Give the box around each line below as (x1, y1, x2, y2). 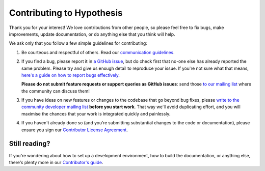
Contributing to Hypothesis (9, 7, 123, 18)
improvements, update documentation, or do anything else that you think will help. (9, 31, 175, 37)
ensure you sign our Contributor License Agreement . (21, 127, 128, 133)
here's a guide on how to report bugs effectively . (21, 72, 120, 78)
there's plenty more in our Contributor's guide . (9, 159, 103, 165)
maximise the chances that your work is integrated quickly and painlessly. (21, 111, 171, 116)
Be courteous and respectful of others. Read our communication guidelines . (21, 49, 175, 55)
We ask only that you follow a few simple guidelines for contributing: (9, 40, 147, 46)
